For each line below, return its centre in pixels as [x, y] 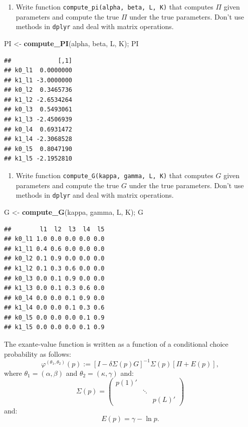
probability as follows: [38, 353]
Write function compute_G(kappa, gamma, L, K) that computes [114, 175]
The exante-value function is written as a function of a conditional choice [116, 344]
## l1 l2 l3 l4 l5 [54, 229]
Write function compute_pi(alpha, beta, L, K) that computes [114, 7]
